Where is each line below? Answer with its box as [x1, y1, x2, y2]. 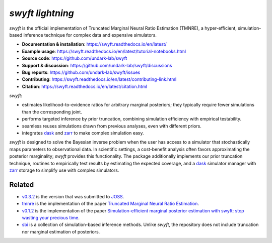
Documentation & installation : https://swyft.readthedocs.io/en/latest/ [22, 41, 167, 47]
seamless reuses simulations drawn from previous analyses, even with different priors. [22, 123, 201, 129]
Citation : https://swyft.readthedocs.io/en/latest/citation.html [22, 83, 148, 89]
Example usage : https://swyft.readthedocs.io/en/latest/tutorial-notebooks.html [22, 48, 186, 54]
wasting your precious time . [22, 215, 80, 221]
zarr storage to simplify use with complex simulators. [9, 167, 119, 173]
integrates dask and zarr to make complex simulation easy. [22, 130, 144, 136]
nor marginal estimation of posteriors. [22, 228, 100, 234]
